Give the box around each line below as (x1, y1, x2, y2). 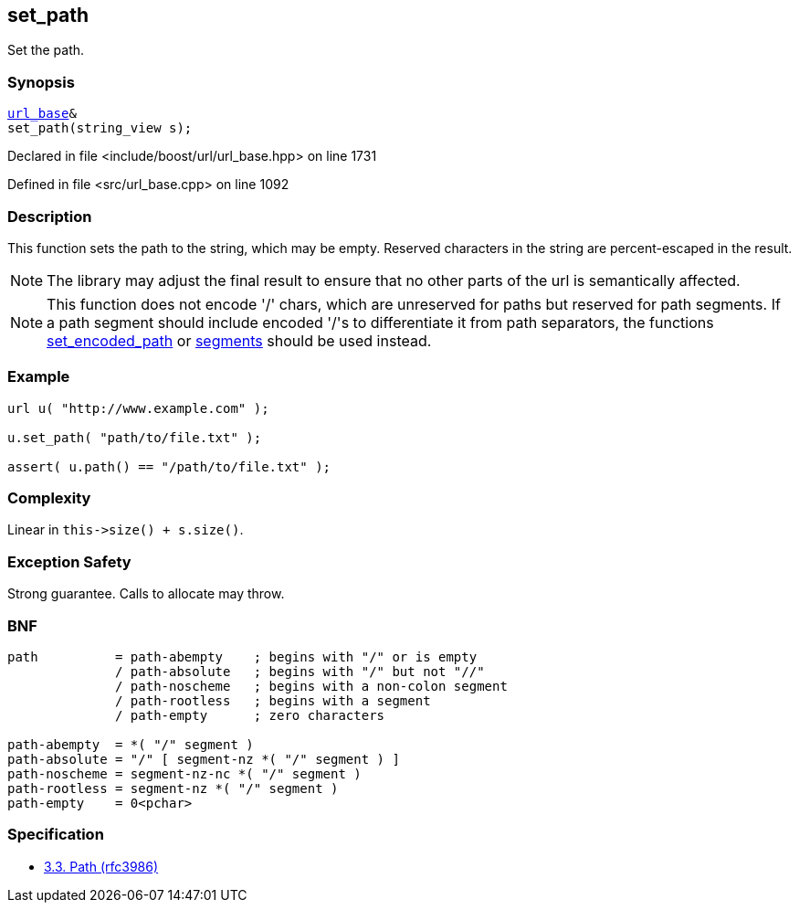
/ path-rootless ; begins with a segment (115, 693, 431, 708)
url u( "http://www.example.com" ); (7, 400, 269, 416)
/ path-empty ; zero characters (115, 707, 385, 723)
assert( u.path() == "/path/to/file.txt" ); (7, 459, 331, 474)
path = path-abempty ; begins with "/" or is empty (7, 649, 478, 664)
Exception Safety (7, 552, 131, 571)
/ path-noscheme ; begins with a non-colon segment (115, 678, 508, 693)
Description (7, 206, 92, 226)
